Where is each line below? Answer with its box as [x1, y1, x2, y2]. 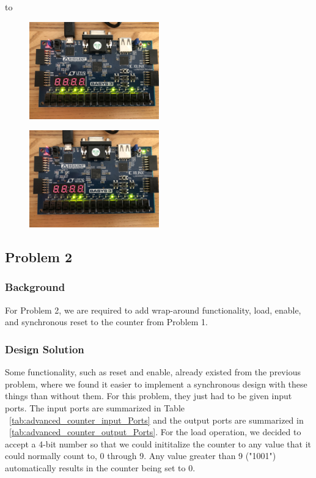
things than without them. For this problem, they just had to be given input [5, 389, 292, 402]
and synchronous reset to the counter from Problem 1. [5, 315, 208, 328]
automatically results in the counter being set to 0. [5, 461, 196, 474]
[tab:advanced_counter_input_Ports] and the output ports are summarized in [9, 413, 304, 426]
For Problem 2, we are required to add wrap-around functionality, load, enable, [5, 303, 301, 316]
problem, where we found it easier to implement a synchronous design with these [5, 377, 307, 390]
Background [5, 279, 65, 295]
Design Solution [5, 341, 84, 356]
